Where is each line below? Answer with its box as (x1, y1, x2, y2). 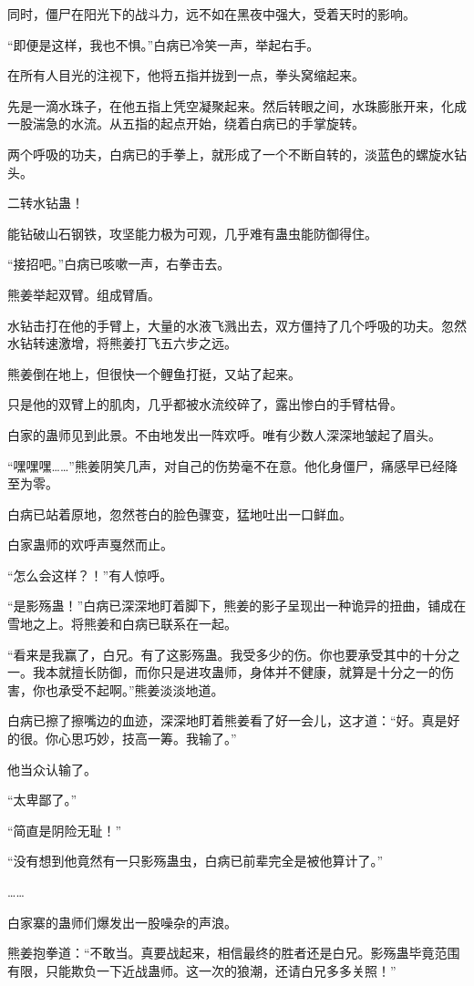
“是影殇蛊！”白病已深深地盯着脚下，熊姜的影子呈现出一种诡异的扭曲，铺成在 (7, 596, 467, 615)
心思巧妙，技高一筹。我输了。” (57, 729, 237, 748)
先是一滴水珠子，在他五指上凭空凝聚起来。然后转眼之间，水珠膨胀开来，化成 (7, 96, 467, 115)
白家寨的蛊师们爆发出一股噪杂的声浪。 (7, 912, 237, 931)
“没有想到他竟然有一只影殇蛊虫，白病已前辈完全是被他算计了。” (7, 851, 384, 870)
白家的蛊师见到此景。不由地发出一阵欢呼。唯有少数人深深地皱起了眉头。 (7, 425, 441, 444)
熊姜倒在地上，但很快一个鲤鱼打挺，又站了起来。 (7, 364, 301, 383)
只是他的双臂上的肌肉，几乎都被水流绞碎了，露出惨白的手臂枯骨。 (7, 395, 403, 414)
